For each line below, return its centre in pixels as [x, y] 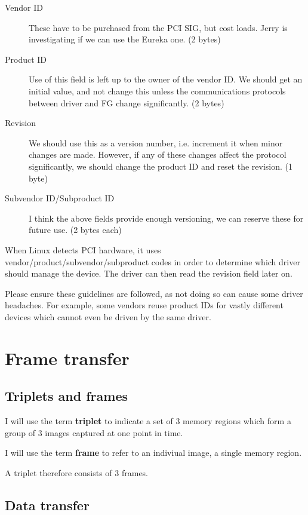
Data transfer [47, 505]
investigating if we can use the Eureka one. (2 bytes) [125, 39]
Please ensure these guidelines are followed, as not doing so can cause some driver [154, 293]
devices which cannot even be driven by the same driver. [108, 316]
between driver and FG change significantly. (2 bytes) [127, 102]
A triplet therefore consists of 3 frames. [77, 472]
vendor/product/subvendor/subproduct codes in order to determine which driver [153, 261]
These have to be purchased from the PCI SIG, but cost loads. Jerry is [158, 27]
